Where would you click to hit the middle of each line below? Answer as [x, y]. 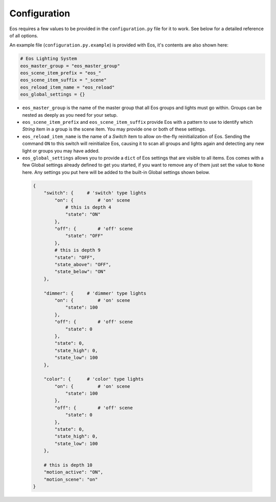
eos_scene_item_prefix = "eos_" [61, 73]
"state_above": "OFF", [83, 265]
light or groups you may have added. [61, 150]
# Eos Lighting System [49, 59]
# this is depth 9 [77, 250]
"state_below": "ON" [80, 272]
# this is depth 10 [68, 465]
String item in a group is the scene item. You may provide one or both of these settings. [114, 129]
